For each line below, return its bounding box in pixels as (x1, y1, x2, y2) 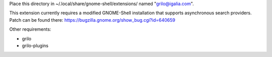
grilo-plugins (22, 42, 49, 48)
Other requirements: (9, 26, 51, 32)
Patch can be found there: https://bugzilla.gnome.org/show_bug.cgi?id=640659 (9, 17, 176, 23)
